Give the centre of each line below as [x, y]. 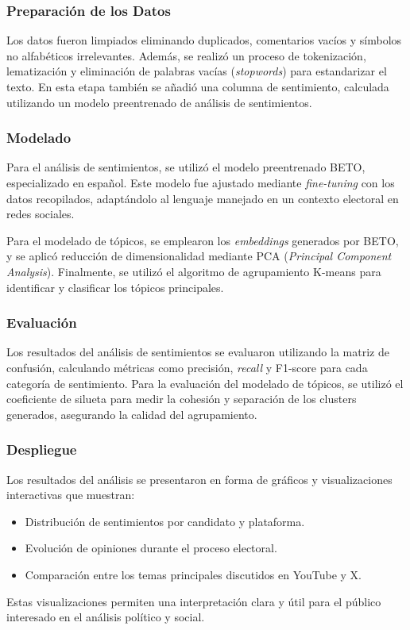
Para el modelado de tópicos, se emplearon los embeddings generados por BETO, [203, 240]
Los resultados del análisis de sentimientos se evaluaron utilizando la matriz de [198, 352]
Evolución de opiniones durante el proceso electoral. [151, 548]
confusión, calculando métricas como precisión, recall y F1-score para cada [187, 367]
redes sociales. [41, 214]
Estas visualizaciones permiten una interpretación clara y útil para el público [194, 601]
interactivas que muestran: [71, 495]
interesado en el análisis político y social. [106, 617]
